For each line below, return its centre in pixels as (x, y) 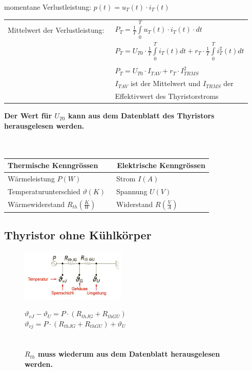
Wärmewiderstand (36, 204)
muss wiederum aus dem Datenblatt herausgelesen (129, 354)
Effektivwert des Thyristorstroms (167, 96)
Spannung (132, 191)
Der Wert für (28, 116)
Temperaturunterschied (44, 191)
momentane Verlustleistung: (48, 7)
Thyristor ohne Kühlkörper (78, 235)
